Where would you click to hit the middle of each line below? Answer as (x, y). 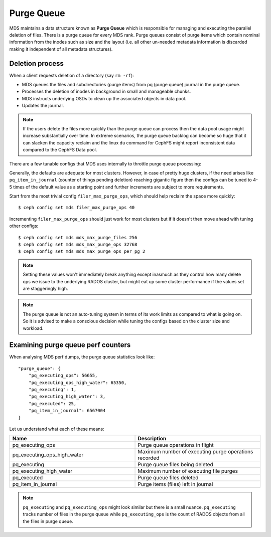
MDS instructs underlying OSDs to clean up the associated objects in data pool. (104, 98)
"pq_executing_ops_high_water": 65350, (78, 383)
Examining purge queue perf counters (70, 345)
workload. (33, 328)
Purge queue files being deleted (175, 465)
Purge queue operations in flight (176, 445)
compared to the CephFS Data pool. (60, 150)
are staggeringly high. (45, 289)
